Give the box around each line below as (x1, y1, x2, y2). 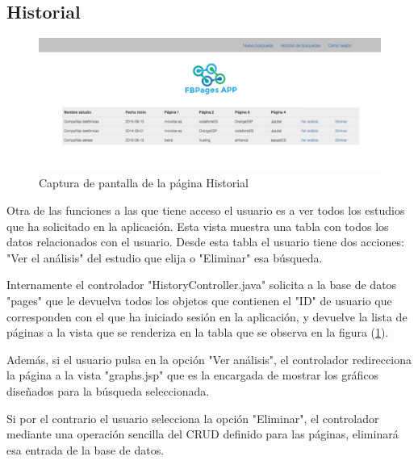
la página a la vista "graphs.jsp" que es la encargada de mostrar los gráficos (6, 367, 379, 383)
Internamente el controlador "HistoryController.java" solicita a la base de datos (6, 276, 397, 293)
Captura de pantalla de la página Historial (39, 174, 249, 191)
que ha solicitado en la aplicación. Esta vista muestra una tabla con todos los (6, 217, 389, 234)
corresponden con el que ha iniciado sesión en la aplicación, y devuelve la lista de (6, 308, 408, 325)
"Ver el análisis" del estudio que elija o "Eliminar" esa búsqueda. (6, 249, 323, 266)
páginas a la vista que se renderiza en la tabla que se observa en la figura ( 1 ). (6, 324, 389, 341)
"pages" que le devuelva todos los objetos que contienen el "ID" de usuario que (6, 291, 392, 308)
